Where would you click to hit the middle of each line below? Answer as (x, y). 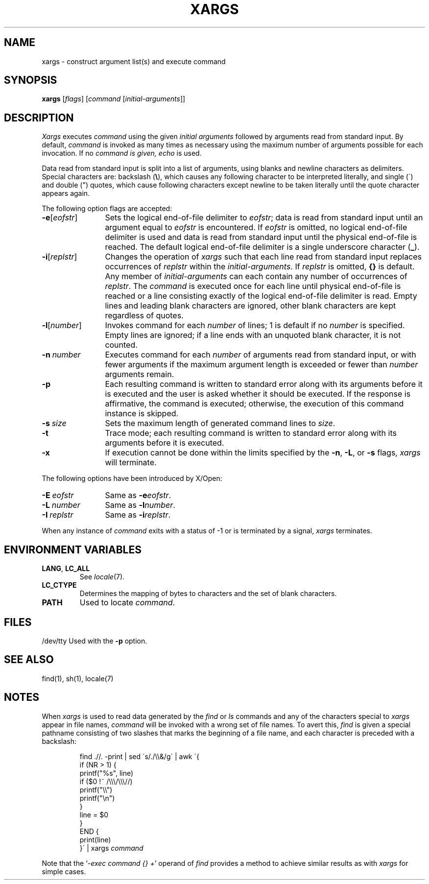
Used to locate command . (127, 603)
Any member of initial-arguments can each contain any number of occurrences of (256, 276)
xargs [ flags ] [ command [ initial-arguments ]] (114, 99)
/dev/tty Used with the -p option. (95, 641)
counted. (121, 345)
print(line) (95, 839)
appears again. (66, 193)
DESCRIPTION (39, 118)
